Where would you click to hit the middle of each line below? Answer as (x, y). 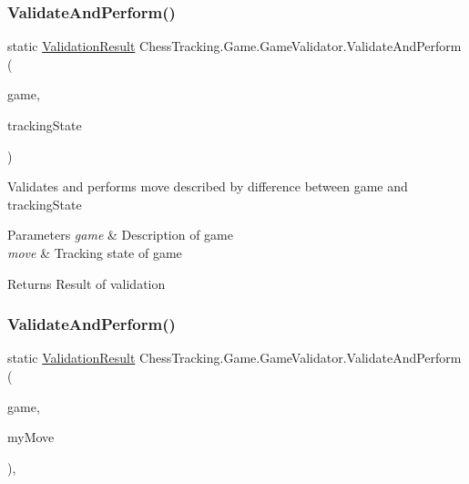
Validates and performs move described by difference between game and (208, 186)
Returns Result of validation (87, 283)
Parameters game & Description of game (120, 235)
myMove (31, 437)
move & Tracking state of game (95, 252)
